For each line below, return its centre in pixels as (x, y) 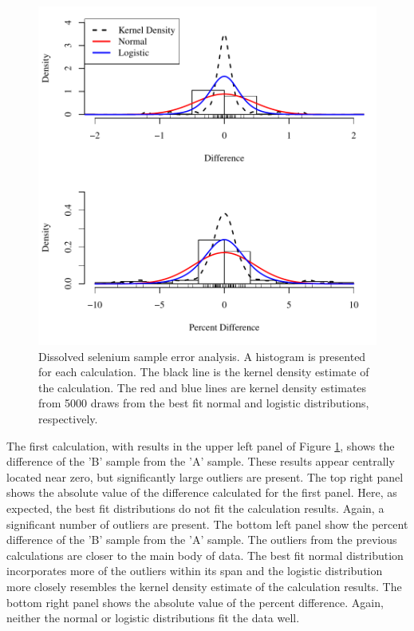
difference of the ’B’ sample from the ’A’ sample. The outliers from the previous (202, 540)
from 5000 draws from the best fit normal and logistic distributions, (204, 403)
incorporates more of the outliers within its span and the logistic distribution (195, 571)
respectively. (68, 418)
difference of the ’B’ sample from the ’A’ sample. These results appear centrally (201, 461)
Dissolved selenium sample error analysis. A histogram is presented (202, 356)
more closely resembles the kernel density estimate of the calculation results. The (204, 586)
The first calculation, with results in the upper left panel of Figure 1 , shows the (201, 445)
